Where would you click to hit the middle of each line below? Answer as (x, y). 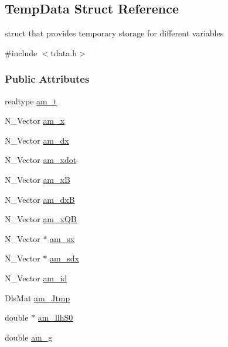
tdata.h (64, 52)
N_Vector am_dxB (40, 199)
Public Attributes (47, 79)
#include (21, 52)
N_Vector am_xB (38, 179)
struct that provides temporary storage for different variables (114, 33)
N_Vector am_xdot (41, 160)
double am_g (29, 337)
